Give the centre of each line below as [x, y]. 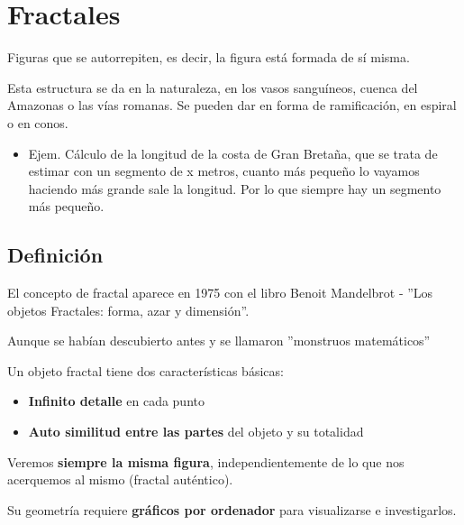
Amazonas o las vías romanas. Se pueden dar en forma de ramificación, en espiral [232, 105]
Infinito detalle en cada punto [116, 401]
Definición [55, 255]
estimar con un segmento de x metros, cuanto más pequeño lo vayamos [224, 171]
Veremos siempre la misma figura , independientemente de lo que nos [206, 461]
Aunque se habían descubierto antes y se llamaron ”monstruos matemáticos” [219, 341]
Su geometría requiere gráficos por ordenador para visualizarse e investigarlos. [232, 509]
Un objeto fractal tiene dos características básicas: [146, 370]
